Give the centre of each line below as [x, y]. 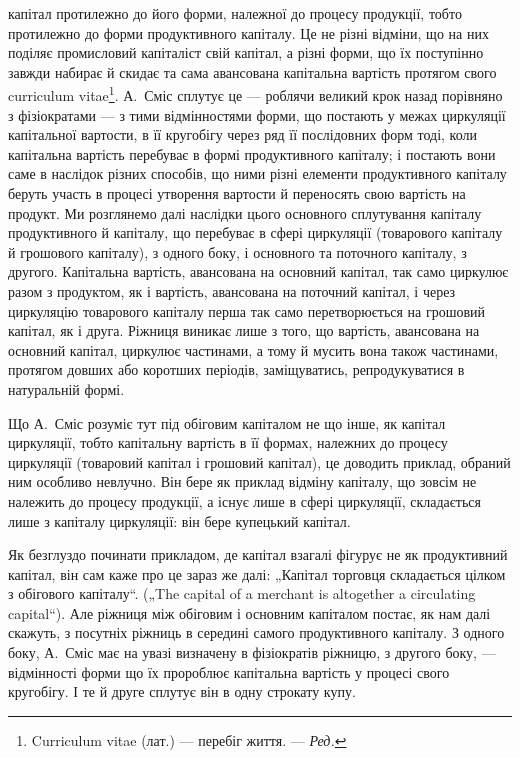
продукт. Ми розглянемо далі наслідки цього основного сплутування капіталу [245, 212]
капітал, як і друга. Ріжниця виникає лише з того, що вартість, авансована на [244, 330]
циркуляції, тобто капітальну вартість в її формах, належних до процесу [228, 442]
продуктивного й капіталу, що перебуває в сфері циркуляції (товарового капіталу [255, 232]
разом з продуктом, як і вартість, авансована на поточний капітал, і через [232, 290]
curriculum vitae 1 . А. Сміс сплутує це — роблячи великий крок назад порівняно [255, 94]
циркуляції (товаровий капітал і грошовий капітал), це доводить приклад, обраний [259, 461]
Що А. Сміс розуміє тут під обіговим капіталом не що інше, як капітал [227, 422]
